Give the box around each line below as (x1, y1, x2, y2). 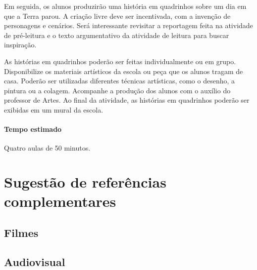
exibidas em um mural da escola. (4, 104, 103, 115)
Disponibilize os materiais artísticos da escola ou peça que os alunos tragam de (4, 66, 243, 76)
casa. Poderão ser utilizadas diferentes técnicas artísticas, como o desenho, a (4, 76, 235, 86)
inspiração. (4, 39, 37, 50)
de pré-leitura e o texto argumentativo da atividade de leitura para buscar (4, 30, 229, 40)
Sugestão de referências (4, 172, 166, 192)
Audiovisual (4, 254, 65, 269)
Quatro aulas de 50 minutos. (4, 143, 91, 153)
